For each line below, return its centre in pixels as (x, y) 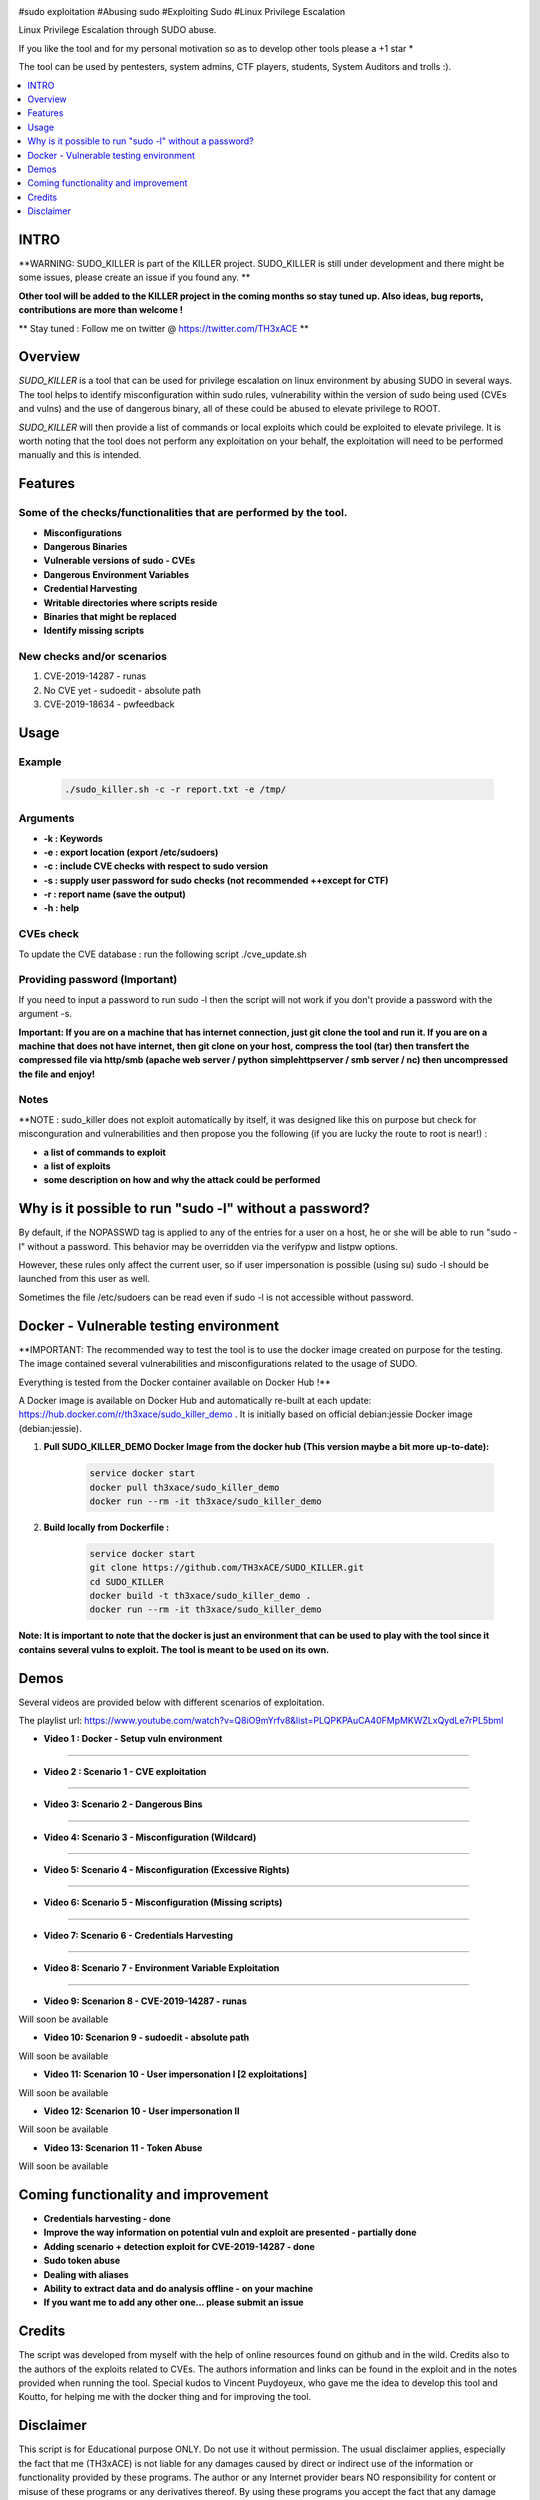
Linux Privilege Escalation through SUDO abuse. (117, 30)
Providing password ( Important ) (98, 980)
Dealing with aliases (86, 2274)
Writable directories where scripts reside (130, 602)
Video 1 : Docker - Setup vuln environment (133, 1739)
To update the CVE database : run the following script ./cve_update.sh (162, 954)
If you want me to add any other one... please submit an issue (173, 2302)
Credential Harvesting (90, 589)
